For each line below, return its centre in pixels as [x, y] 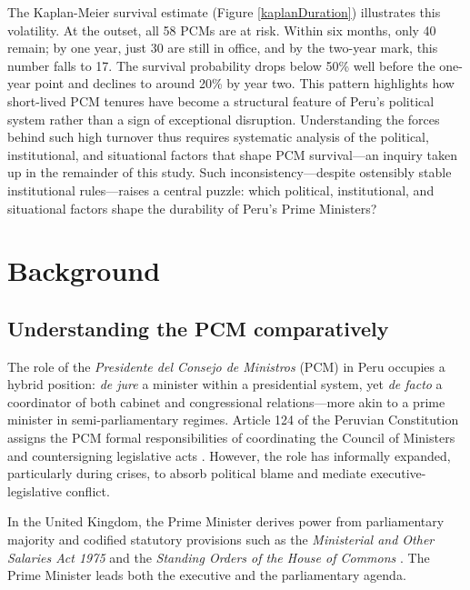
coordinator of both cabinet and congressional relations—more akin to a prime [226, 401]
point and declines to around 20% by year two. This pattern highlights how [245, 83]
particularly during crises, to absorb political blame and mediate [187, 473]
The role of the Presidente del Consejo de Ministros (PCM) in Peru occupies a [226, 366]
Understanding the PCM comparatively [198, 328]
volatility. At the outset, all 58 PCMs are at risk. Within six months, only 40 [222, 30]
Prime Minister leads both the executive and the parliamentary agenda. [207, 575]
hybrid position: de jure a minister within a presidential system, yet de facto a [225, 384]
